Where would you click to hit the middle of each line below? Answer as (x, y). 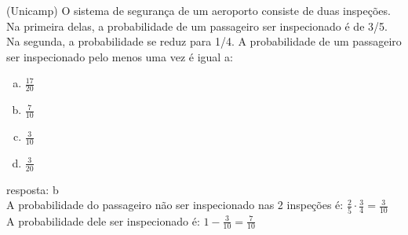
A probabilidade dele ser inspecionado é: (103, 220)
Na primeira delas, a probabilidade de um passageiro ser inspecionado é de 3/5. (197, 26)
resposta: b (33, 189)
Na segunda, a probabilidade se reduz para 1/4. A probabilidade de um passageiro (204, 41)
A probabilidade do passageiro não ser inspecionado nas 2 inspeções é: (175, 205)
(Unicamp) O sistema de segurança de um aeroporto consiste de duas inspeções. (199, 10)
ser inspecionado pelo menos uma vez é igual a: (120, 56)
